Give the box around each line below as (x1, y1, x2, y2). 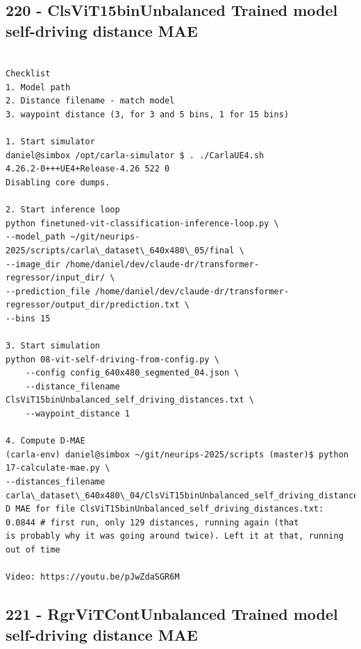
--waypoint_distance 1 (25, 409, 130, 419)
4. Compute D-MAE (6, 436, 85, 446)
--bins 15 (6, 313, 51, 323)
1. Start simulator (6, 137, 95, 147)
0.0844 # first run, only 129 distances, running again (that (6, 517, 299, 528)
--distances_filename (6, 477, 106, 487)
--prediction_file (6, 286, 90, 296)
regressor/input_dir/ (6, 273, 106, 283)
